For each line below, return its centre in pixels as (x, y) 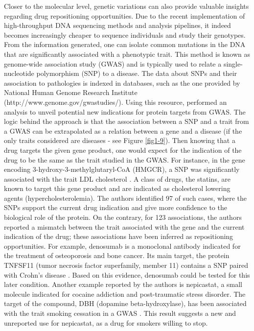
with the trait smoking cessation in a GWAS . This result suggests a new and (120, 313)
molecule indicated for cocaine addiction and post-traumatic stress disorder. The (125, 294)
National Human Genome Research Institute (71, 92)
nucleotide (19, 73)
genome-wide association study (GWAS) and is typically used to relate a (113, 63)
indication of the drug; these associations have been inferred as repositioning (119, 236)
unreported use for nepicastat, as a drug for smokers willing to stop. (106, 322)
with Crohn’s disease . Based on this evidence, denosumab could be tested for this (127, 274)
